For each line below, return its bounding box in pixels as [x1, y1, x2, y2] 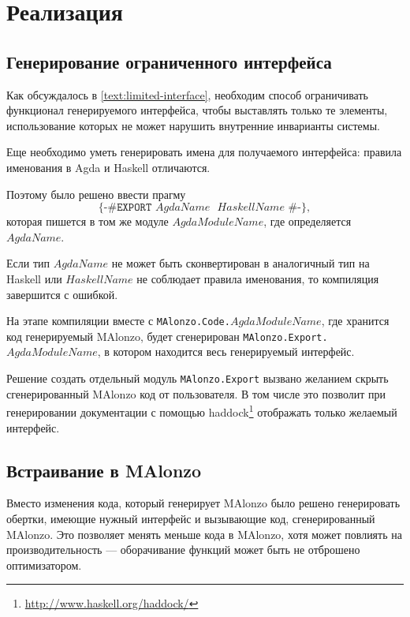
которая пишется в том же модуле [6, 213, 169, 230]
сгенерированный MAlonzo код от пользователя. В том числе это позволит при [6, 385, 386, 402]
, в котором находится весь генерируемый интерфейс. [97, 343, 355, 360]
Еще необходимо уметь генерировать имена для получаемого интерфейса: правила [6, 144, 402, 160]
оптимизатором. [6, 556, 82, 573]
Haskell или [6, 270, 62, 286]
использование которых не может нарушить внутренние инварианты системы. [6, 117, 380, 133]
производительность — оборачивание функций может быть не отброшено [6, 541, 360, 558]
